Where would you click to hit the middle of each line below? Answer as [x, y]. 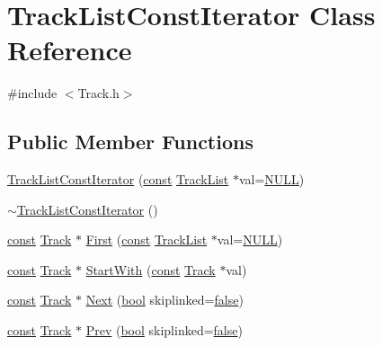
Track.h [98, 93]
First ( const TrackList [147, 240]
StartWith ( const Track [151, 269]
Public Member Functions [130, 142]
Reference [70, 50]
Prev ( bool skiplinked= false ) [164, 330]
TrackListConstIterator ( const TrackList [118, 179]
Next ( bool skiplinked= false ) [164, 300]
